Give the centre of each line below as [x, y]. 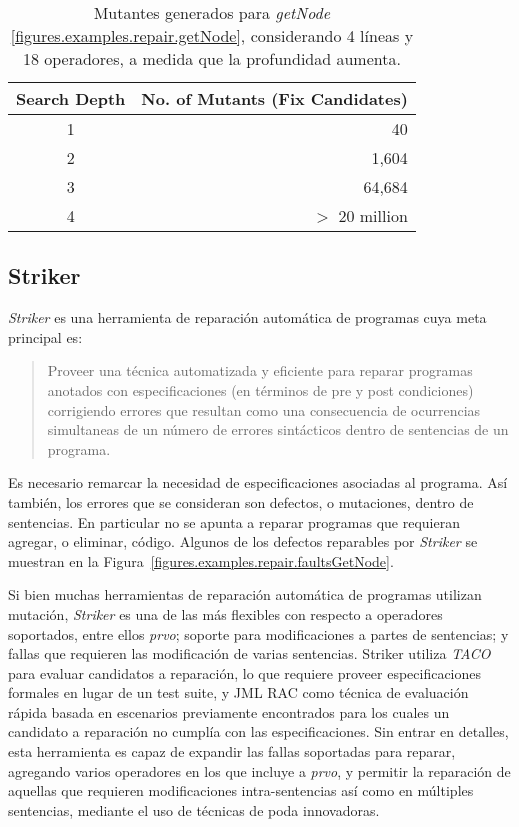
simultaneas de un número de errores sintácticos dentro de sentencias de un [278, 429]
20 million [373, 215]
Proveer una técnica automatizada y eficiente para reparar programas [260, 370]
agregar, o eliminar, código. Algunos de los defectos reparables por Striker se [243, 541]
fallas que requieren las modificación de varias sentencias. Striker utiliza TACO [249, 653]
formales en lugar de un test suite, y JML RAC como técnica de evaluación [238, 692]
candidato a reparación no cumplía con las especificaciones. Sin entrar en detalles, [258, 731]
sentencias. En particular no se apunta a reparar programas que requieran [234, 521]
